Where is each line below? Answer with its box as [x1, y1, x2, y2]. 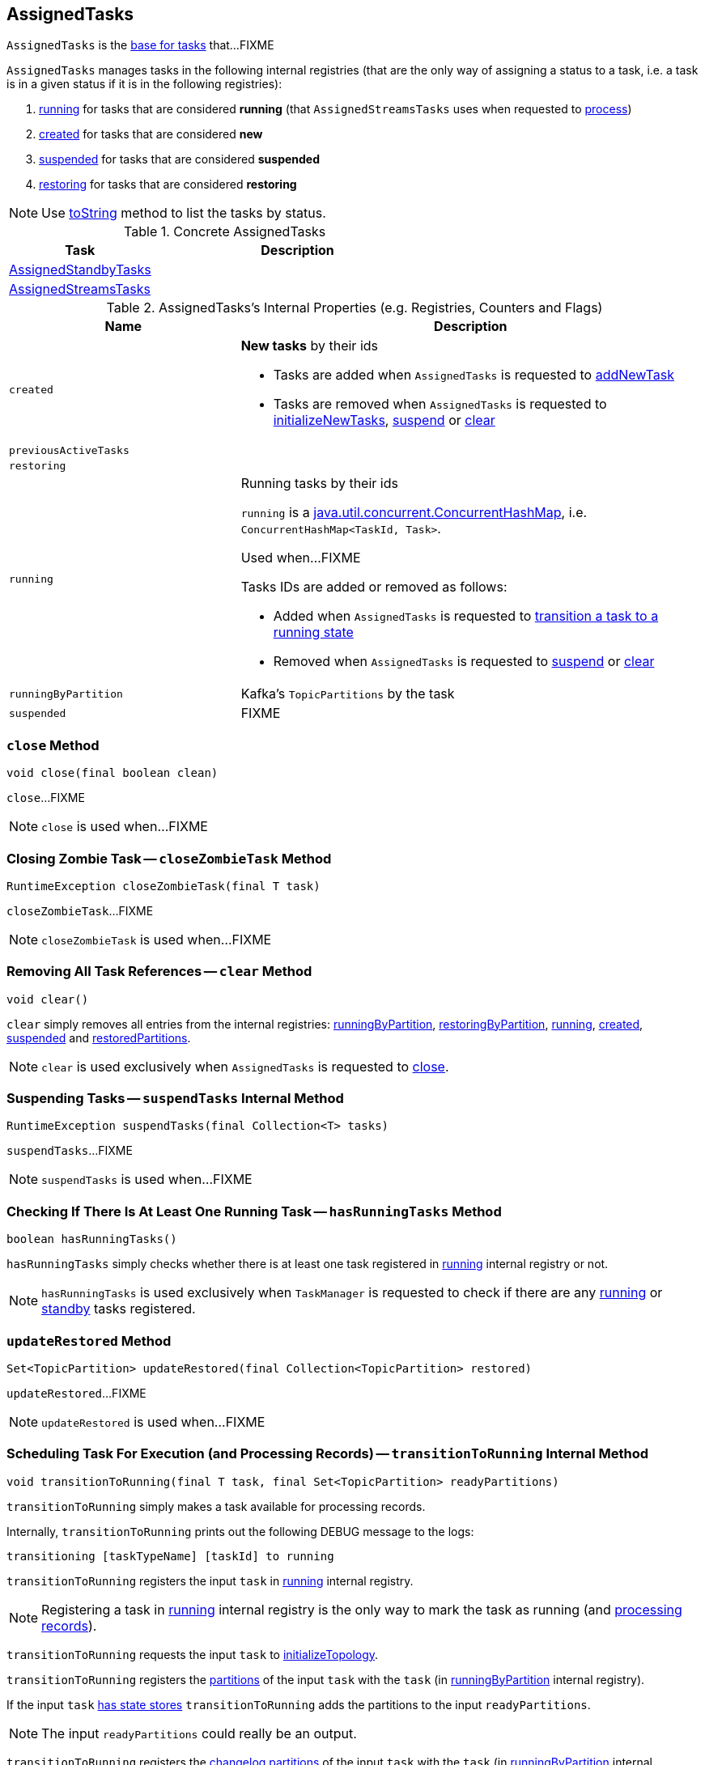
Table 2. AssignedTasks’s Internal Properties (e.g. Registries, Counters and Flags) [106, 299, 603, 316]
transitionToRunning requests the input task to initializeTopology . [6, 1647, 379, 1661]
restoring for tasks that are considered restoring [39, 177, 297, 192]
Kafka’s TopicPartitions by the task [240, 685, 455, 702]
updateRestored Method [6, 1332, 172, 1349]
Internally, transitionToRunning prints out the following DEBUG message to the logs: [6, 1524, 474, 1538]
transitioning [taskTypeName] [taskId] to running [6, 1549, 334, 1563]
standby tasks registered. [41, 1300, 196, 1317]
